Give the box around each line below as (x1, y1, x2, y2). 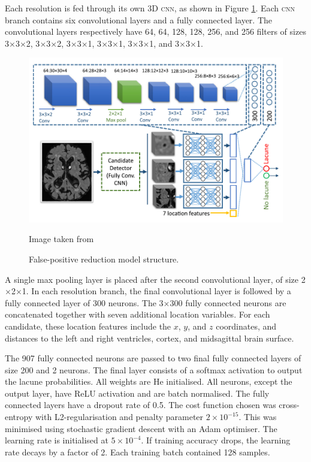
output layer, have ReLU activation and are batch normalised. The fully (5, 386, 270, 399)
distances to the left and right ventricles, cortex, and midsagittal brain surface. (5, 331, 294, 344)
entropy (5, 410, 33, 423)
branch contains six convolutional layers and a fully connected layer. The (5, 13, 273, 26)
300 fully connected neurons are (170, 296, 286, 309)
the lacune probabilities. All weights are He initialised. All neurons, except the (5, 375, 292, 388)
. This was (238, 410, 277, 423)
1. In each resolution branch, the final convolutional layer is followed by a (22, 285, 291, 297)
